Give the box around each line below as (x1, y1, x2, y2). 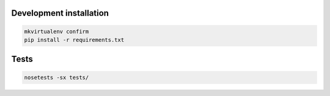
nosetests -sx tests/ (24, 74, 89, 81)
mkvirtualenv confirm (24, 28, 89, 35)
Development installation (11, 8, 109, 18)
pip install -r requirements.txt (24, 36, 125, 43)
